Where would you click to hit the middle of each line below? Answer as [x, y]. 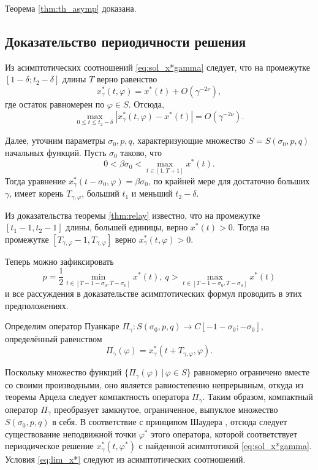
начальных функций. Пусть [56, 152]
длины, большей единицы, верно [127, 227]
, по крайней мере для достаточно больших [229, 180]
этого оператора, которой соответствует [224, 433]
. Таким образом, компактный [258, 397]
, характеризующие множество [189, 140]
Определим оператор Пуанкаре [62, 326]
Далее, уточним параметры [55, 140]
